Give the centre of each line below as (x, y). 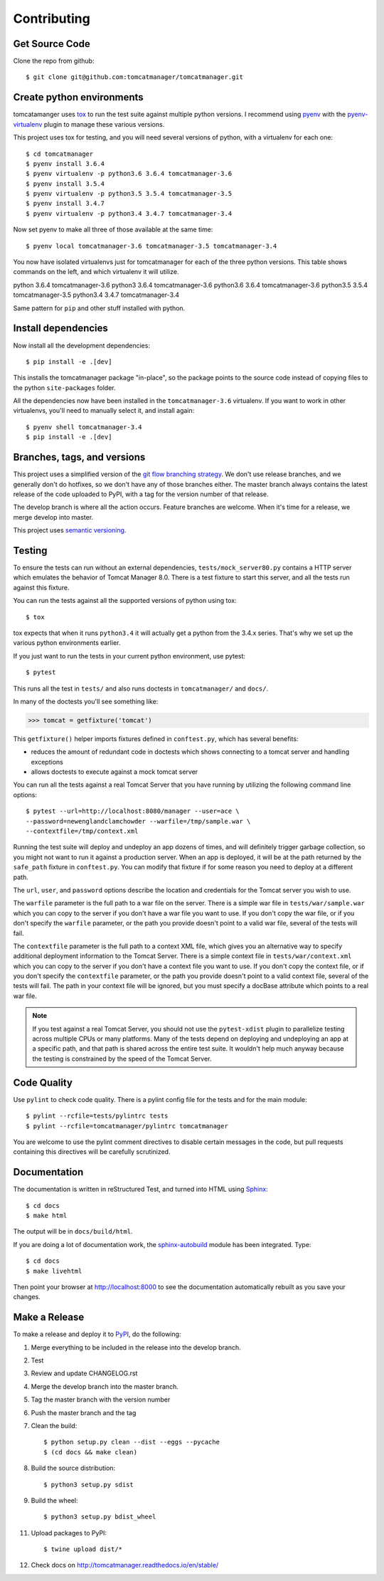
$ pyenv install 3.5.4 (65, 184)
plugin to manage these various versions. (104, 124)
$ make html (47, 1215)
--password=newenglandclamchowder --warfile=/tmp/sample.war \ (138, 821)
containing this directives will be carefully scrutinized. (92, 1152)
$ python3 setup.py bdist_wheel (100, 1517)
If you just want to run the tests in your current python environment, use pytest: (129, 656)
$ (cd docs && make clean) (91, 1452)
